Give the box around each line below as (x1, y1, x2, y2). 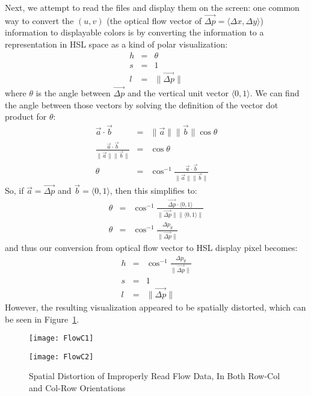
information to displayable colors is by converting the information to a (5, 26, 264, 39)
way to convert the (5, 14, 74, 26)
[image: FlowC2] (29, 352, 94, 361)
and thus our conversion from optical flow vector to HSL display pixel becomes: (5, 241, 298, 253)
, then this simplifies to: (109, 184, 197, 197)
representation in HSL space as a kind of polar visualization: (5, 38, 228, 50)
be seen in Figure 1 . (5, 312, 79, 325)
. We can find (250, 87, 300, 99)
